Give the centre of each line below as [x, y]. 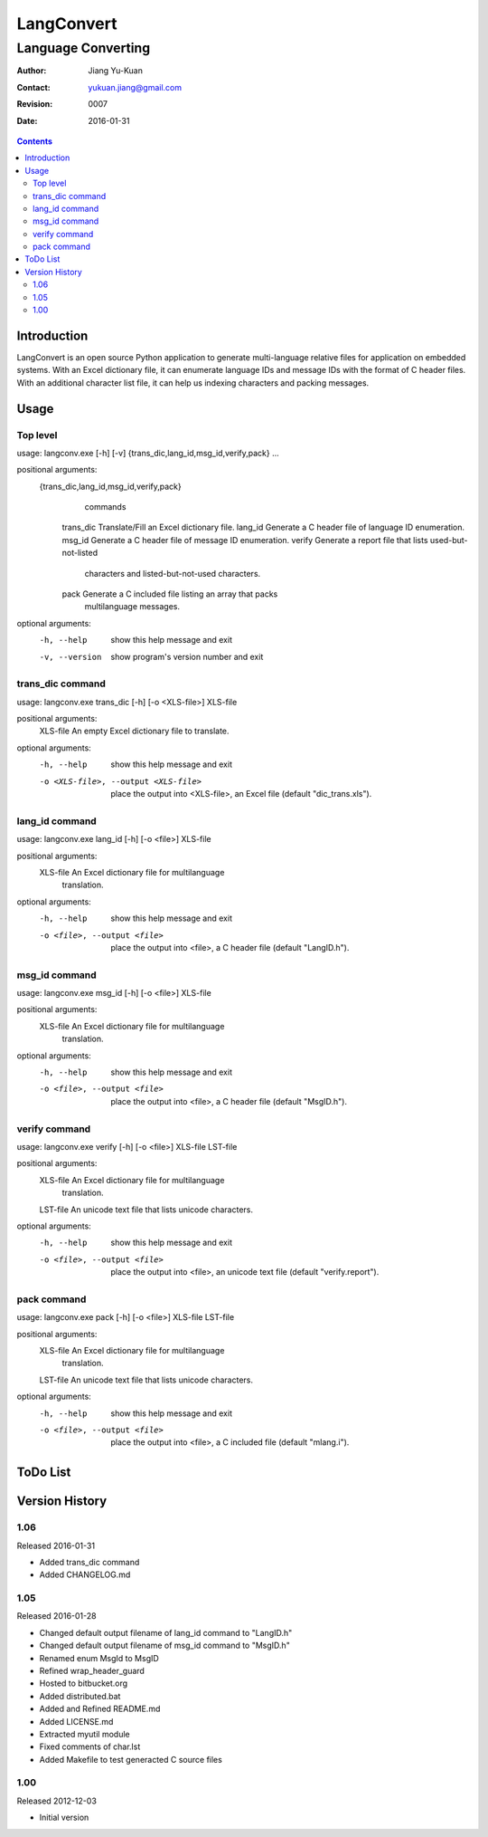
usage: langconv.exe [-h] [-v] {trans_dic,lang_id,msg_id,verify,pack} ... [148, 453]
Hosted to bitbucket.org [84, 1683]
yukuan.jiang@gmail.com [135, 87]
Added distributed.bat [80, 1696]
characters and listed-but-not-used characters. [173, 573]
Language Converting [84, 48]
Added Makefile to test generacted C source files [131, 1759]
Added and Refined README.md [100, 1709]
